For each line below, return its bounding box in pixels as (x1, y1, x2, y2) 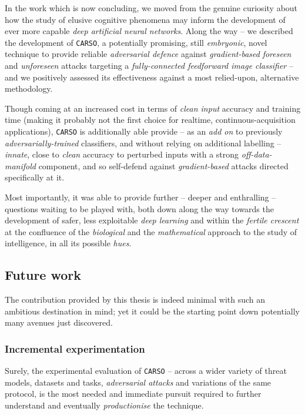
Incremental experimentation (5, 341, 145, 356)
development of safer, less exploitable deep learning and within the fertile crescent (5, 214, 299, 226)
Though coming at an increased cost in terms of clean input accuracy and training (5, 102, 301, 114)
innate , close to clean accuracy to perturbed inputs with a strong (5, 148, 239, 160)
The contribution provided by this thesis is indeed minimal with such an (5, 293, 266, 306)
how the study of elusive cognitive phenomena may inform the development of (5, 13, 286, 25)
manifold (5, 159, 36, 172)
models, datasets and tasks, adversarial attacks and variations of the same (5, 376, 272, 388)
